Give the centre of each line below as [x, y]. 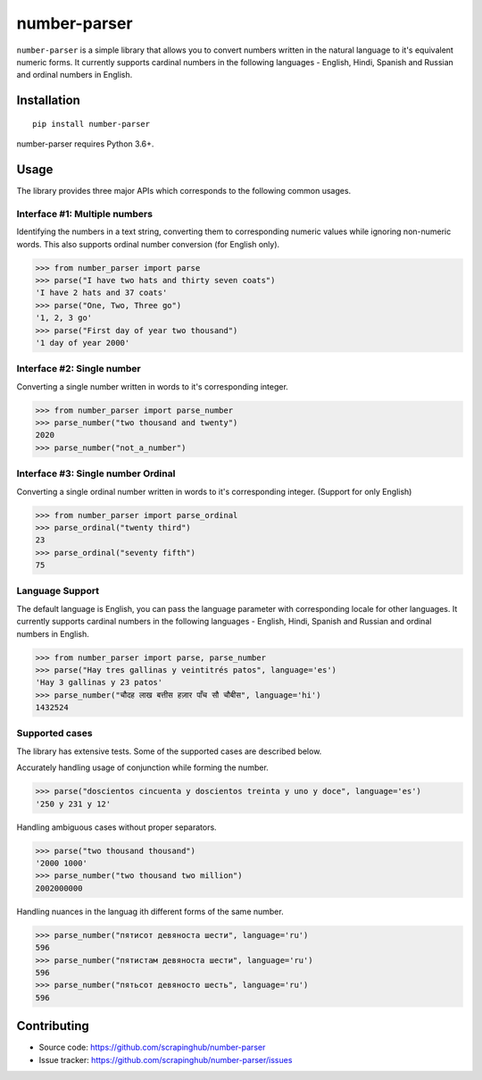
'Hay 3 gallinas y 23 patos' [99, 682]
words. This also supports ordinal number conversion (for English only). [148, 244]
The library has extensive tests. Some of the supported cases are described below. [169, 751]
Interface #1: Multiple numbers [85, 213]
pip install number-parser [91, 124]
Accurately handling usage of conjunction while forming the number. [143, 767]
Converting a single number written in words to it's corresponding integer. [153, 386]
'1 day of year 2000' [83, 343]
